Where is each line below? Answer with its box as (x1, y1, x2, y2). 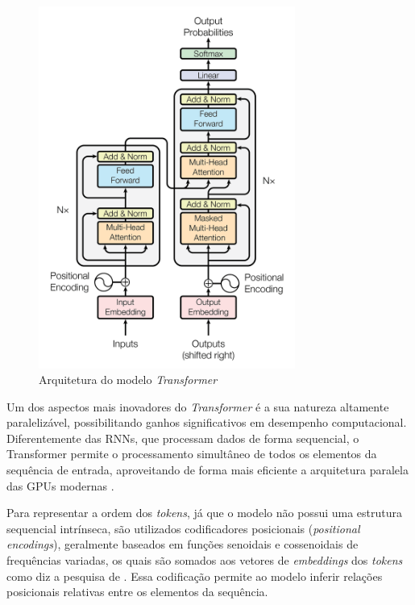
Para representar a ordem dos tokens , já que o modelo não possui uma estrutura (6, 504, 403, 521)
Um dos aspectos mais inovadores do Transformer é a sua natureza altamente (6, 398, 389, 415)
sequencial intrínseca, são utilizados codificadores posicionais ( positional (6, 519, 360, 536)
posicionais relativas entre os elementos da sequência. (6, 583, 268, 600)
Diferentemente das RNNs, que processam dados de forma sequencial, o (6, 429, 359, 446)
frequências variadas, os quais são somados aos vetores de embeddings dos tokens (6, 552, 403, 569)
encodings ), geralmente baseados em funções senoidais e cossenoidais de (6, 536, 359, 553)
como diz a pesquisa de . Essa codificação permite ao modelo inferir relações (6, 567, 383, 584)
